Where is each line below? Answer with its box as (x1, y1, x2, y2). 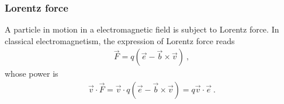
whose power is (5, 67, 58, 80)
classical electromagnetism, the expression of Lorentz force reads (5, 34, 235, 46)
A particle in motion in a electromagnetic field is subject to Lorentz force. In (5, 23, 279, 35)
